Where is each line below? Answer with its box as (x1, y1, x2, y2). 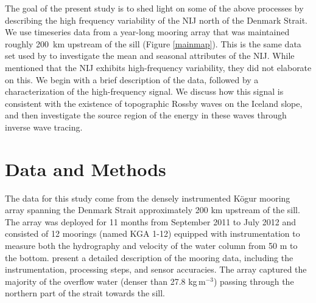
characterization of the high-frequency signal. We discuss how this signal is (5, 85, 284, 98)
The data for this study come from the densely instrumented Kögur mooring (5, 191, 290, 204)
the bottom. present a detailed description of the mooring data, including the (5, 251, 293, 264)
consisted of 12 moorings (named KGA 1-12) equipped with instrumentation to (5, 227, 300, 240)
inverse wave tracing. (5, 120, 83, 133)
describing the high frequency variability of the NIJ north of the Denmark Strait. (5, 13, 307, 26)
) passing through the (213, 274, 294, 287)
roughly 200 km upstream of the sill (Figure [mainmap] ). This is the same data (5, 37, 301, 50)
